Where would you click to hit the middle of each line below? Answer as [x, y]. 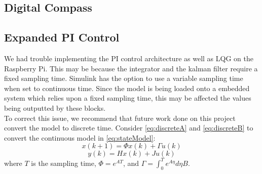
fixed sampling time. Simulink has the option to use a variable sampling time [124, 78]
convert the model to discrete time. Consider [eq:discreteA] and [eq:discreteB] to [129, 128]
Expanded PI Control [62, 37]
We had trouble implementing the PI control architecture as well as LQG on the [129, 58]
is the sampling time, [64, 163]
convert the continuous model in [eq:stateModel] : [80, 137]
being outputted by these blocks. [55, 107]
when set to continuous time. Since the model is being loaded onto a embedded [127, 88]
